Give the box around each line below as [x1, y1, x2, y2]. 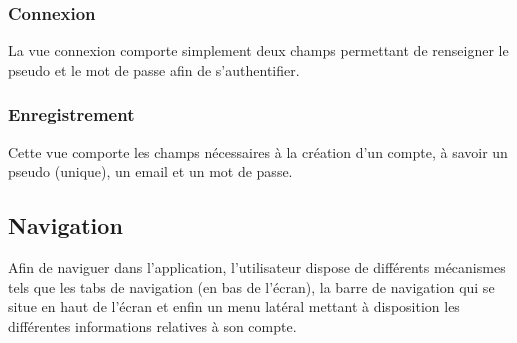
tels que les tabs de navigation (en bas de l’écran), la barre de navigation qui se [8, 276, 495, 297]
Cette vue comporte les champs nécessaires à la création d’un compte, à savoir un [8, 141, 508, 162]
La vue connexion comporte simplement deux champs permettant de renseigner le [8, 40, 509, 61]
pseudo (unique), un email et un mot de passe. [8, 161, 293, 182]
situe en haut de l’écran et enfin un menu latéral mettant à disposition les [8, 296, 460, 317]
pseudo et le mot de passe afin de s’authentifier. [8, 59, 300, 80]
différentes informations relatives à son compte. [8, 315, 297, 336]
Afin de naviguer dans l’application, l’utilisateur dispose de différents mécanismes [8, 257, 506, 278]
